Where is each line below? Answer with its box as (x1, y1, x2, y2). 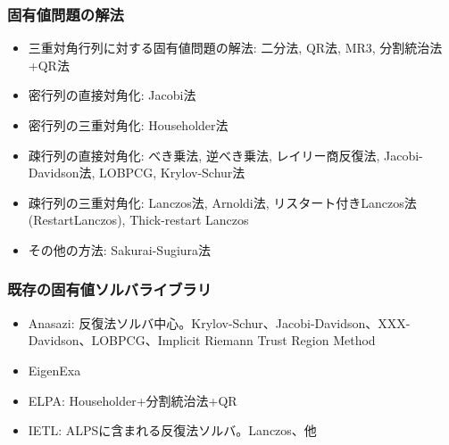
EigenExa (28, 360, 81, 379)
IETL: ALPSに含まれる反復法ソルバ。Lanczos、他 (28, 421, 317, 440)
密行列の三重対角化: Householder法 (28, 116, 229, 134)
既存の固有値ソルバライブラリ (7, 278, 212, 301)
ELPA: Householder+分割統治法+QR (28, 391, 237, 409)
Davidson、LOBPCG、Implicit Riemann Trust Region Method (28, 331, 376, 350)
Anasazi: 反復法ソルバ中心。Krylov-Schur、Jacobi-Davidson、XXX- (28, 313, 411, 332)
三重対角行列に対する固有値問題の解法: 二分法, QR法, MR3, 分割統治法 (28, 38, 443, 57)
